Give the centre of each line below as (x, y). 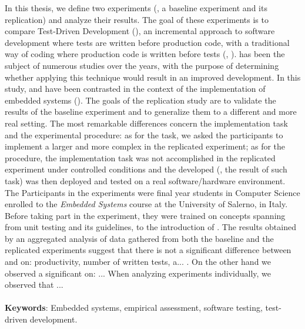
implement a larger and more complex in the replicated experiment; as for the (145, 146)
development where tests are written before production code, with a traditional (147, 42)
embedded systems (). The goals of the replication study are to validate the (140, 100)
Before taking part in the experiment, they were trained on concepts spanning (145, 215)
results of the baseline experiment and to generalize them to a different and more (151, 112)
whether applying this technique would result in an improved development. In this (153, 77)
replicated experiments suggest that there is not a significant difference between (148, 250)
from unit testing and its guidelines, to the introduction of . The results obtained (150, 227)
